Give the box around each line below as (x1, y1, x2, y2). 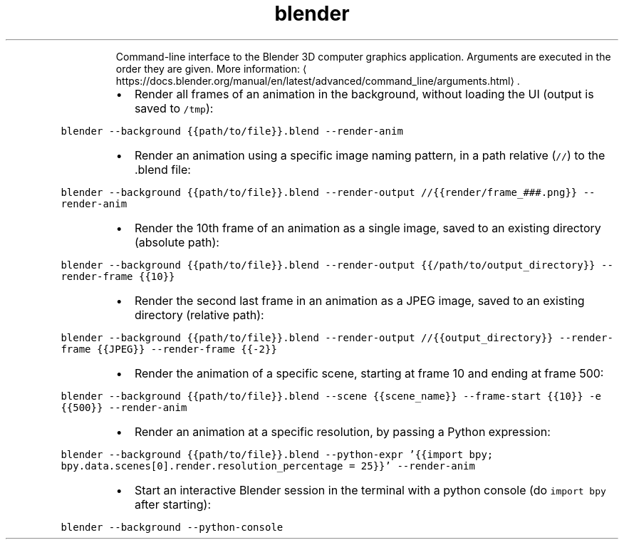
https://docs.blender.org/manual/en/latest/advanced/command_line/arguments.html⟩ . (115, 74, 520, 87)
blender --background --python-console (61, 521, 284, 533)
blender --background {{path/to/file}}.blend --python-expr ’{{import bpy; (61, 448, 494, 460)
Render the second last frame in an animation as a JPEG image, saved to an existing (134, 293, 585, 308)
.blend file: (134, 162, 191, 177)
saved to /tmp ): (134, 100, 214, 115)
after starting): (134, 497, 212, 512)
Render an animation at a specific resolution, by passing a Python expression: (134, 424, 551, 439)
